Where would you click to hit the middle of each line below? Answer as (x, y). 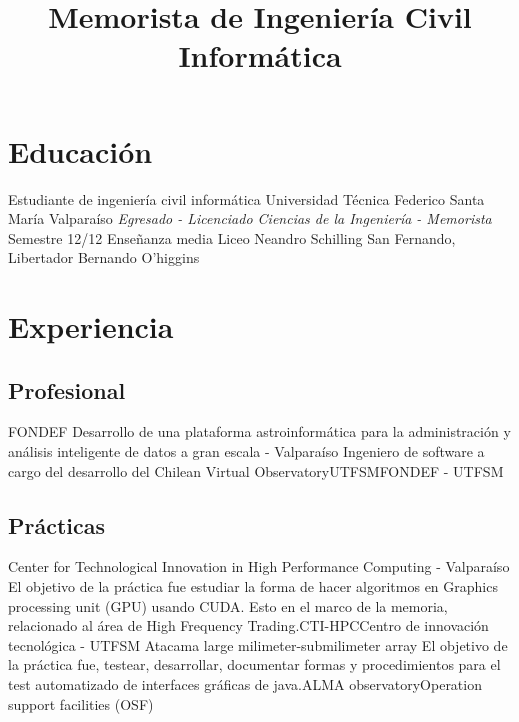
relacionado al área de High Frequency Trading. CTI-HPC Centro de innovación (248, 625)
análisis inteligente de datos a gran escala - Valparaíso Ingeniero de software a (246, 451)
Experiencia (91, 326)
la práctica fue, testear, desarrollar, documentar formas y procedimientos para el (254, 664)
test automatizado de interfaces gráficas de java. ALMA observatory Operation (245, 684)
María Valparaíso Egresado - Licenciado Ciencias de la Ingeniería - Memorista (250, 218)
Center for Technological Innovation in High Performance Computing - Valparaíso (259, 566)
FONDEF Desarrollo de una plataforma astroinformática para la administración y (259, 431)
